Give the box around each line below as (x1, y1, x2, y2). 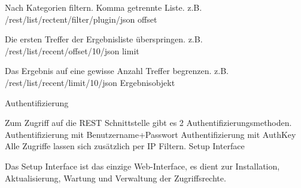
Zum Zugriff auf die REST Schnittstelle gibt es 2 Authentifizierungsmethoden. (5, 116, 292, 129)
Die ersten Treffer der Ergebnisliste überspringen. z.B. (5, 33, 203, 45)
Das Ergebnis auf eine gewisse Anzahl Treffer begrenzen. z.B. (5, 64, 229, 77)
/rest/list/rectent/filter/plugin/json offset (5, 13, 157, 25)
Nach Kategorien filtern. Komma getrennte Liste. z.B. (5, 1, 202, 13)
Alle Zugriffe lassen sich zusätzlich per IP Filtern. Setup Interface (5, 140, 245, 152)
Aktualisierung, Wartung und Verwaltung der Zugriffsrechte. (5, 171, 226, 184)
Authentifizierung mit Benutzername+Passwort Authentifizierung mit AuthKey (5, 128, 296, 140)
